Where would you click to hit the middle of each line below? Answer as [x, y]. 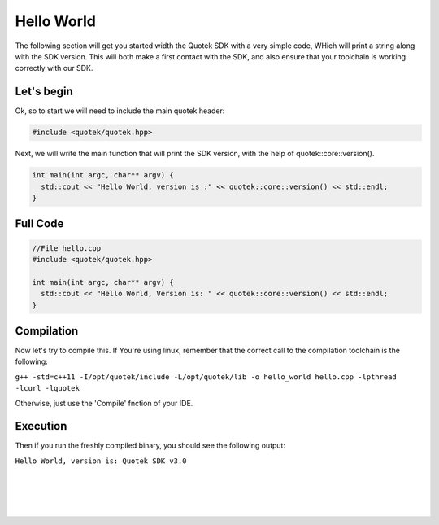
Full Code [39, 224]
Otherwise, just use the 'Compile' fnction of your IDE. [104, 403]
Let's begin [44, 92]
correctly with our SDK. [54, 68]
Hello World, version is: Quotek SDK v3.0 [101, 461]
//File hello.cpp [67, 248]
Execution [41, 426]
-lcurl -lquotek [48, 388]
